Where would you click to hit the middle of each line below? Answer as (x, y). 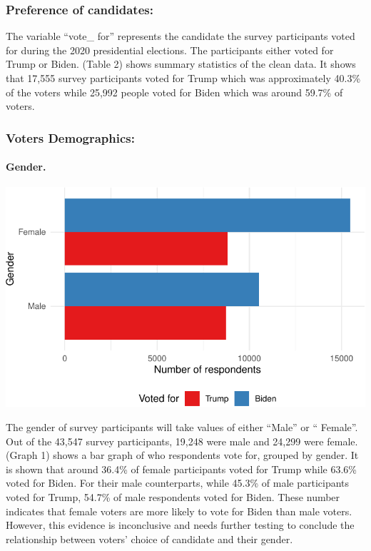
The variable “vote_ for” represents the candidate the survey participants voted (181, 36)
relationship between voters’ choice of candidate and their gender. (149, 539)
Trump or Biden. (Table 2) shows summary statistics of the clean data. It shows (181, 64)
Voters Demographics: (70, 137)
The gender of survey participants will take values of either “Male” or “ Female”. (182, 427)
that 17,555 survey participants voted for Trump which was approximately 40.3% (183, 78)
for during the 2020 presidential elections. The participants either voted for (170, 50)
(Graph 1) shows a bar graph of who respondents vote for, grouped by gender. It (182, 455)
